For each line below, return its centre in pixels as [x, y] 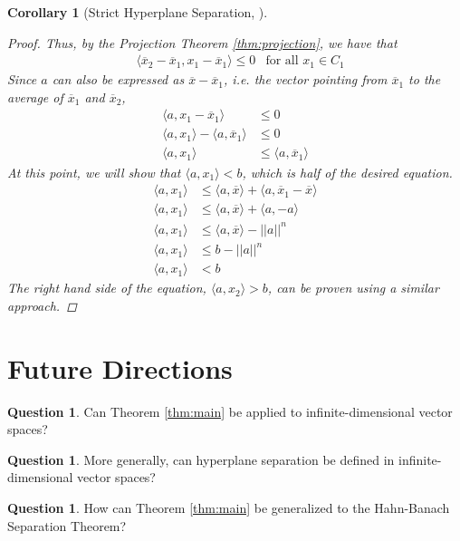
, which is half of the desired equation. [347, 172]
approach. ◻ [42, 305]
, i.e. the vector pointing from [306, 79]
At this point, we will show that [94, 172]
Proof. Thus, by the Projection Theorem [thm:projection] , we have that [202, 42]
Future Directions [120, 367]
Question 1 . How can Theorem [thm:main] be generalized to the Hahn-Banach [229, 507]
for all [282, 61]
